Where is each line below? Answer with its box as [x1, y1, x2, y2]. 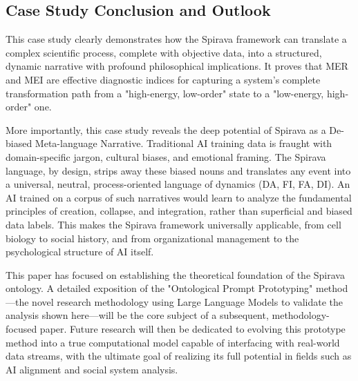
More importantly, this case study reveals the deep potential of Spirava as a [6, 122, 326, 137]
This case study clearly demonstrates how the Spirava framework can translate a [6, 32, 347, 46]
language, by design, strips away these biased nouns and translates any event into [6, 163, 351, 177]
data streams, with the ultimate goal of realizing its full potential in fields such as [6, 349, 352, 363]
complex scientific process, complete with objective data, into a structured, [6, 45, 322, 59]
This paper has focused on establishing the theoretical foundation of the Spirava [6, 267, 345, 282]
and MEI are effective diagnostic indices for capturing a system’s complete [6, 72, 321, 86]
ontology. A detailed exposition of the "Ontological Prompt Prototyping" [6, 281, 313, 295]
